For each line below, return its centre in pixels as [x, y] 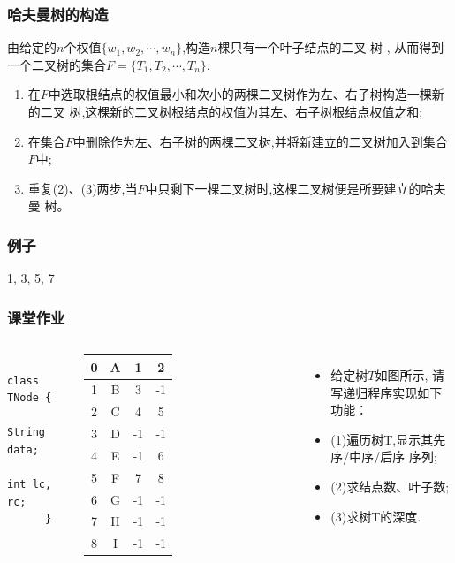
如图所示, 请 [409, 375]
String [26, 433]
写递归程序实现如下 [387, 392]
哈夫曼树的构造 [58, 14]
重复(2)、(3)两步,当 [83, 188]
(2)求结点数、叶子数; [390, 486]
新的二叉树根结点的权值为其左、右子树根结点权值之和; [266, 111]
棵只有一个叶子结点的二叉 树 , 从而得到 [331, 47]
